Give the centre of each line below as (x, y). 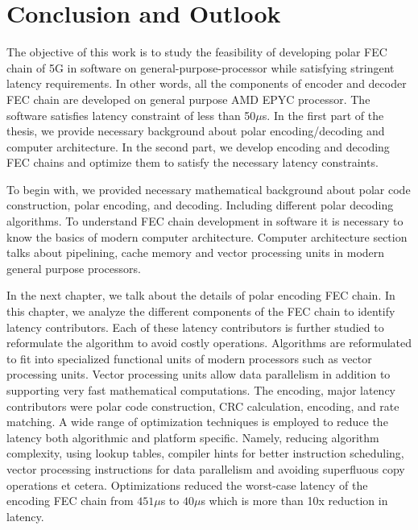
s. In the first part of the (323, 115)
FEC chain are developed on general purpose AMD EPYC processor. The (188, 99)
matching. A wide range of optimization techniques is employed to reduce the (197, 422)
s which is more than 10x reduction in (294, 501)
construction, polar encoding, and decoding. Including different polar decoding (200, 205)
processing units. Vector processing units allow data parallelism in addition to (199, 374)
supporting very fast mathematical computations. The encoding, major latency (201, 390)
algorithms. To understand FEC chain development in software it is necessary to (205, 221)
